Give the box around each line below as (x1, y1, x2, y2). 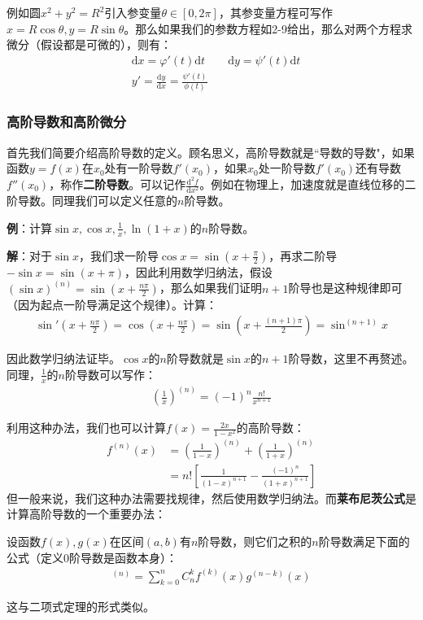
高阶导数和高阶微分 (7, 111, 127, 132)
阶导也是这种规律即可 (288, 279, 403, 296)
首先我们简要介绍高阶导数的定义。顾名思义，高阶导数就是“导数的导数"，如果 (7, 143, 415, 160)
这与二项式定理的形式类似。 (7, 598, 155, 615)
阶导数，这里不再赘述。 (288, 350, 414, 367)
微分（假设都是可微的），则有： (7, 36, 172, 53)
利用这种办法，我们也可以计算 (7, 419, 166, 436)
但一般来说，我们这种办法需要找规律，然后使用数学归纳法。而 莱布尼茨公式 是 (7, 489, 416, 506)
